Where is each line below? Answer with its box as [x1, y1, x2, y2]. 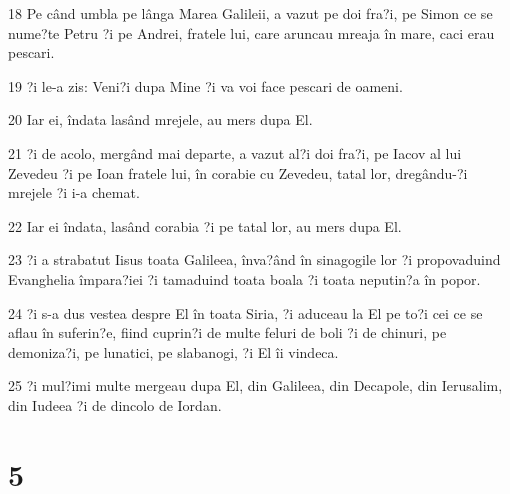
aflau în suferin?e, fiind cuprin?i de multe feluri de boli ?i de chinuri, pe [8, 322, 447, 343]
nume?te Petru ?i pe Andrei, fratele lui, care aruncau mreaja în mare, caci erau [8, 22, 495, 43]
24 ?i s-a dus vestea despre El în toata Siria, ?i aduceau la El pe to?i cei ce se [8, 302, 483, 323]
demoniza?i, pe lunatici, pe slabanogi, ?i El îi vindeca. [8, 341, 339, 362]
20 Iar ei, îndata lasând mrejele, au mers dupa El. [8, 109, 313, 130]
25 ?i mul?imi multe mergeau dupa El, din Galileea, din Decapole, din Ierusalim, [8, 375, 503, 396]
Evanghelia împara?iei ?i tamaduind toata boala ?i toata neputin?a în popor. [8, 268, 481, 289]
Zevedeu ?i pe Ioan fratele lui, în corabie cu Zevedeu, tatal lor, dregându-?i [8, 162, 468, 183]
